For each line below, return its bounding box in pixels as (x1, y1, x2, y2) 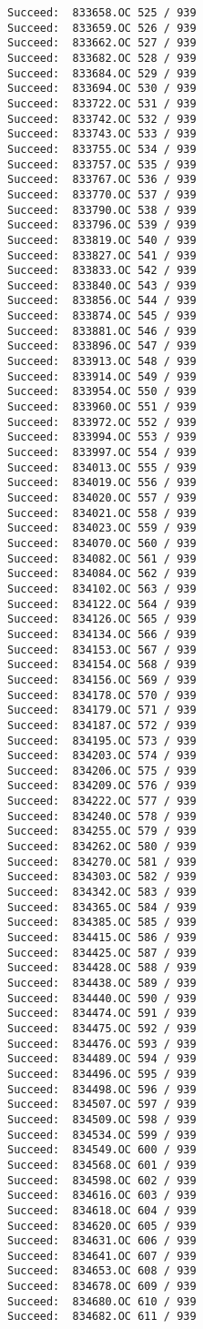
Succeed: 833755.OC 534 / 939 (7, 142, 197, 156)
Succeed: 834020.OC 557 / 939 (7, 492, 197, 504)
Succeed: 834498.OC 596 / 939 (7, 1082, 197, 1096)
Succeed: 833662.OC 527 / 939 (7, 36, 197, 50)
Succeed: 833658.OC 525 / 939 (7, 6, 197, 19)
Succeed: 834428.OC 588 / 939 (7, 961, 197, 975)
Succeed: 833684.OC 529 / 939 (7, 66, 197, 80)
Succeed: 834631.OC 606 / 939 (7, 1234, 197, 1248)
